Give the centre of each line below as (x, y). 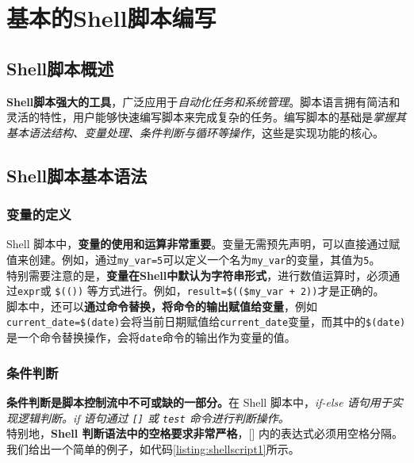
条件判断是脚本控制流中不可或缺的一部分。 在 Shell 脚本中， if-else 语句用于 (199, 402)
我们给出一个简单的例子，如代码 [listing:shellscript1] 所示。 (153, 448)
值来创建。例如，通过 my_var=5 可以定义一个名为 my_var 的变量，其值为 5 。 (194, 259)
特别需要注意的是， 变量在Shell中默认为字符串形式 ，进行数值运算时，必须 (198, 275)
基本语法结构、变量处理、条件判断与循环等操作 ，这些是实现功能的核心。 (195, 132)
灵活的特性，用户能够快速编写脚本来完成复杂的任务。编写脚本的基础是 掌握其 (206, 117)
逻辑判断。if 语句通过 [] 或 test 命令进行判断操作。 (153, 417)
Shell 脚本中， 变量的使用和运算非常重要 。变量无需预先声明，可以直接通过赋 (203, 244)
